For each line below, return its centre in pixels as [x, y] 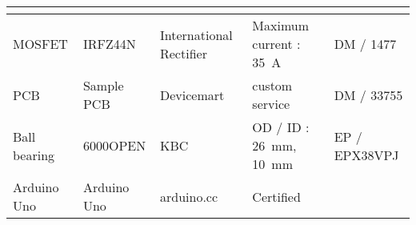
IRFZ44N [109, 44]
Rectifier [183, 53]
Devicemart [192, 94]
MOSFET [40, 44]
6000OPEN [114, 145]
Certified [276, 196]
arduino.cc [189, 196]
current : [276, 44]
